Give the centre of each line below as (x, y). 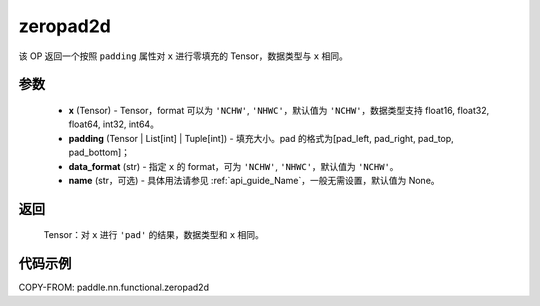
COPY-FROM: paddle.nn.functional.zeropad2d (114, 287)
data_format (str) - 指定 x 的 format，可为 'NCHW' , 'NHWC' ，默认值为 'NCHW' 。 (233, 166)
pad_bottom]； (99, 152)
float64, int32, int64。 (114, 124)
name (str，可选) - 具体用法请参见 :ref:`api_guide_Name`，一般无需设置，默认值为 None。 (254, 180)
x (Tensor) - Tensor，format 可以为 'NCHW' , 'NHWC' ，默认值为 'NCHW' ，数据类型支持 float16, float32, (279, 110)
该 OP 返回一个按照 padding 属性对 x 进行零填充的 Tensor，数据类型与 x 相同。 (183, 56)
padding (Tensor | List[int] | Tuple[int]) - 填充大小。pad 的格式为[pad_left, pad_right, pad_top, (261, 138)
